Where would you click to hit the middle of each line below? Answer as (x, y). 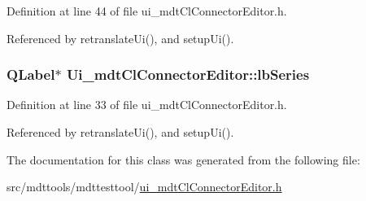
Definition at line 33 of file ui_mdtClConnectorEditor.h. (147, 105)
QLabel (31, 74)
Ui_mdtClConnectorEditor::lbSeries (188, 74)
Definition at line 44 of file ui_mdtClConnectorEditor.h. (147, 11)
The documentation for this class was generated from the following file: (183, 159)
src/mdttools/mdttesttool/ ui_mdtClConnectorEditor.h (144, 187)
